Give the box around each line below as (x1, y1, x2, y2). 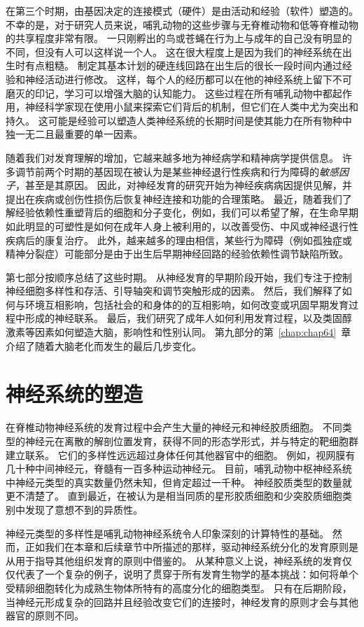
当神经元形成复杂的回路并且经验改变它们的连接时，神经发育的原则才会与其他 (6, 594, 358, 609)
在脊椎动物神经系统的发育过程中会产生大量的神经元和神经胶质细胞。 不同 (6, 420, 342, 435)
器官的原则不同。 (6, 608, 84, 623)
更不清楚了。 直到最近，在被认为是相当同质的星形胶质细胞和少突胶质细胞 (6, 488, 342, 503)
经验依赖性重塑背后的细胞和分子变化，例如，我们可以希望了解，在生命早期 (15, 205, 358, 220)
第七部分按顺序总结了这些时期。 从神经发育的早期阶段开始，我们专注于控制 (6, 269, 352, 284)
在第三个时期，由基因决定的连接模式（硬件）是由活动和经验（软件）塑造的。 (6, 3, 358, 17)
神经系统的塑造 (6, 379, 143, 408)
